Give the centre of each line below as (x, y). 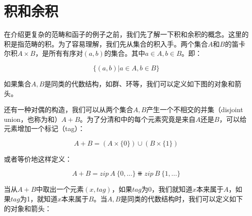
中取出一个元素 (60, 189)
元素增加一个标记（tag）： (44, 128)
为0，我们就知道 (167, 189)
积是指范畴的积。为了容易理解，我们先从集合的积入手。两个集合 (106, 43)
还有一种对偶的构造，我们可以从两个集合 (68, 109)
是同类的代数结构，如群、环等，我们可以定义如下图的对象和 (140, 83)
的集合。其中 (125, 53)
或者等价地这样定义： (38, 158)
